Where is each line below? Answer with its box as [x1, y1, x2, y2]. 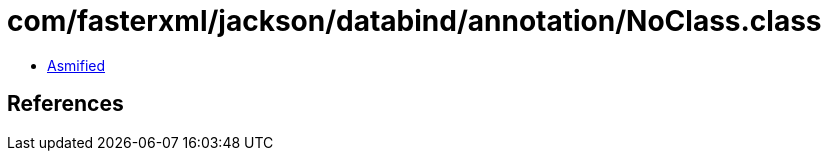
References [7, 91, 124, 117]
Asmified [47, 56, 106, 74]
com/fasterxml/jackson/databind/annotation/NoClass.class [7, 4, 822, 38]
